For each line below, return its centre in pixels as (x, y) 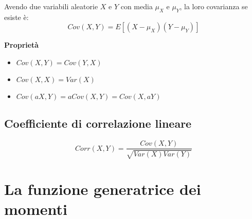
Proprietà (22, 45)
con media (137, 6)
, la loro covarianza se (214, 6)
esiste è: (16, 17)
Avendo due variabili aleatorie (51, 6)
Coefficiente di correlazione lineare (98, 123)
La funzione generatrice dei (103, 188)
